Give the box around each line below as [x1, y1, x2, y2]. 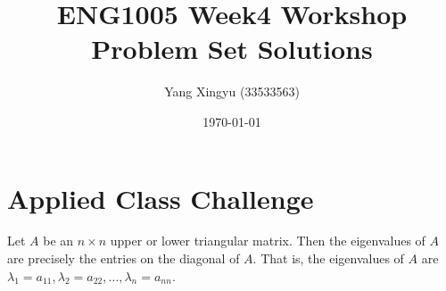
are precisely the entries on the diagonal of [7, 249, 240, 268]
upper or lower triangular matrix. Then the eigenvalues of [110, 231, 425, 250]
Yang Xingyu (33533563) [164, 82, 300, 101]
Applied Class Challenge [7, 179, 314, 216]
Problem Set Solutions [91, 30, 373, 67]
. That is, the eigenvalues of [252, 249, 404, 268]
